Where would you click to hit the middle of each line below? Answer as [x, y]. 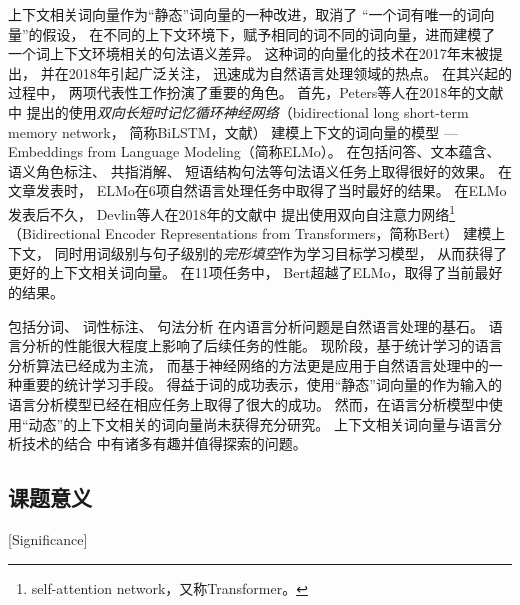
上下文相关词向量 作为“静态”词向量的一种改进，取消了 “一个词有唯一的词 [244, 14]
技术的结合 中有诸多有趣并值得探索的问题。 [164, 443]
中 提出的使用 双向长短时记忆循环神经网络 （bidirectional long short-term [238, 111]
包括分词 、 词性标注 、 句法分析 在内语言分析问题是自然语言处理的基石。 [246, 325]
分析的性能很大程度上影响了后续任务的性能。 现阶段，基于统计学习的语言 [262, 345]
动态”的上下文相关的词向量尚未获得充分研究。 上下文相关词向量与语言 [258, 423]
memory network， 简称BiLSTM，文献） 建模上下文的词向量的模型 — [233, 131]
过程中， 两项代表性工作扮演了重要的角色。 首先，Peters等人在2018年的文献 [256, 92]
